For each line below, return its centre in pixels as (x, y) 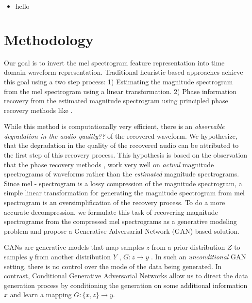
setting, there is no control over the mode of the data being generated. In (113, 266)
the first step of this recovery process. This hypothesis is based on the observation (126, 155)
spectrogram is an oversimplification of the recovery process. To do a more (115, 202)
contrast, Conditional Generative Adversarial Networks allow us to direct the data (126, 276)
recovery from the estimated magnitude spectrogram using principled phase (116, 101)
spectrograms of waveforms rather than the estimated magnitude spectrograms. (122, 174)
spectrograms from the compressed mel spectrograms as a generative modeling (120, 221)
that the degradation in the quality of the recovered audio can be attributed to (121, 145)
